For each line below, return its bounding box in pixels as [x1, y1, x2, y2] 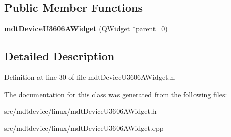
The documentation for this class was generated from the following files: [4, 88, 227, 99]
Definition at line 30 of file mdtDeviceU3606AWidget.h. [4, 72, 176, 82]
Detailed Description [4, 48, 115, 64]
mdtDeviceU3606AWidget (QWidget [4, 23, 130, 34]
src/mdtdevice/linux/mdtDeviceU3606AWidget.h [4, 106, 157, 116]
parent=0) [135, 23, 168, 34]
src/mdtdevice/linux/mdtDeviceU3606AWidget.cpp [4, 122, 164, 133]
